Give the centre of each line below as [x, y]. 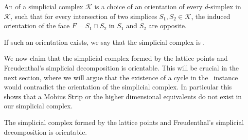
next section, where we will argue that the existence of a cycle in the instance [121, 77]
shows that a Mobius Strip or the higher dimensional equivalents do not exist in [123, 96]
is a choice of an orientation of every [149, 6]
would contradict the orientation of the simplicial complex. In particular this [118, 87]
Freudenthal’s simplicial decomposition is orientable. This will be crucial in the [121, 67]
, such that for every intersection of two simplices [84, 16]
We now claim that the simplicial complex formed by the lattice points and [116, 58]
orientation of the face [37, 26]
